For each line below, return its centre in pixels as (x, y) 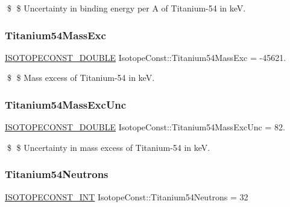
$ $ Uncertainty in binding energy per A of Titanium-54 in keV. (126, 8)
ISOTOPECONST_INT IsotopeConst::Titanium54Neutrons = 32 (127, 196)
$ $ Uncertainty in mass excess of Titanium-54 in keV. (109, 147)
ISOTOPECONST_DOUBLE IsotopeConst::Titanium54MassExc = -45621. (146, 57)
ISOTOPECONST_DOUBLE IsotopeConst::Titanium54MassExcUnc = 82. (145, 127)
